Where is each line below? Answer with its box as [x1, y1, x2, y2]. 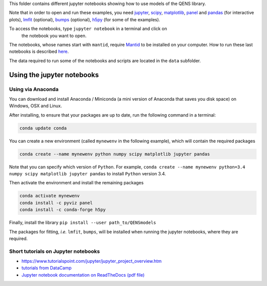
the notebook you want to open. [21, 33, 87, 39]
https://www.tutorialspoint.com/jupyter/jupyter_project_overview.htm [21, 258, 162, 264]
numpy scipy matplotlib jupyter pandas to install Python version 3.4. [9, 171, 166, 176]
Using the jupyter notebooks [9, 71, 99, 79]
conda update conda [19, 125, 67, 131]
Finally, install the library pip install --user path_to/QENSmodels [9, 220, 156, 226]
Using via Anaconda [9, 85, 59, 92]
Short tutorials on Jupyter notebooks [9, 247, 100, 254]
